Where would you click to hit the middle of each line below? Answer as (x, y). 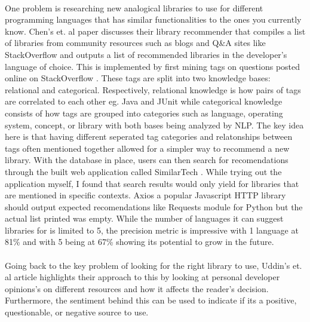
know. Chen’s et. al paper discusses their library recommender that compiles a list (155, 31)
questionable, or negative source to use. (77, 312)
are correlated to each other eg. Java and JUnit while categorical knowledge (144, 101)
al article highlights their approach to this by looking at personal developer (142, 277)
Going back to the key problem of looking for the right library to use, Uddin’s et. (154, 265)
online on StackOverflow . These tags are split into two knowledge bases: (138, 78)
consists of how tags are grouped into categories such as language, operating (144, 113)
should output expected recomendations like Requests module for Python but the (154, 206)
